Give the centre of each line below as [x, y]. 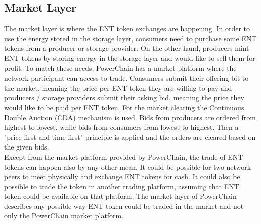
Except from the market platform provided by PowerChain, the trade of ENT [124, 156]
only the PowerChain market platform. [64, 216]
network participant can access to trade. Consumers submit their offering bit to [126, 78]
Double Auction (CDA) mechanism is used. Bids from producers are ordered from [130, 117]
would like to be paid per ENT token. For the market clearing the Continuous [124, 107]
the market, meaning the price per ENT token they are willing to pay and [118, 87]
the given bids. [27, 147]
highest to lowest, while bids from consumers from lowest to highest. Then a [121, 127]
